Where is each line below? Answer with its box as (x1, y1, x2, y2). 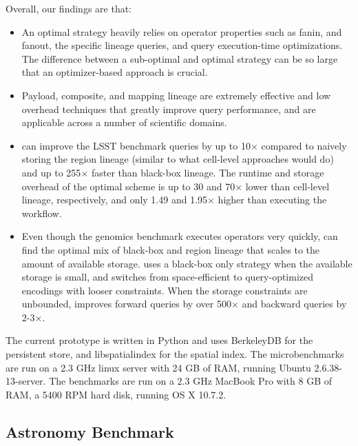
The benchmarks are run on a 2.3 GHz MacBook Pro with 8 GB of (49, 374, 333, 388)
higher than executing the (218, 192, 327, 207)
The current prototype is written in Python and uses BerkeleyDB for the (6, 333, 313, 347)
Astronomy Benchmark (6, 420, 174, 442)
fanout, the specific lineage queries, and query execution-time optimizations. (21, 38, 343, 52)
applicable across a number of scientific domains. (21, 115, 227, 130)
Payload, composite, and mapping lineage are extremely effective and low (21, 88, 331, 102)
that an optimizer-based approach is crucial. (21, 65, 208, 79)
